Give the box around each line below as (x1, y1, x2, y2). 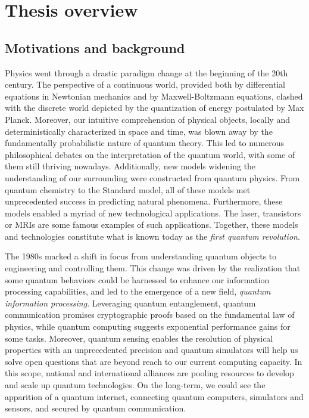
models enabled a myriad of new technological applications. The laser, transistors (5, 206, 301, 219)
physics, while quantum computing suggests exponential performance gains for (5, 320, 291, 333)
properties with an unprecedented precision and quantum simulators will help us (5, 343, 298, 356)
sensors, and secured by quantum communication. (5, 402, 186, 414)
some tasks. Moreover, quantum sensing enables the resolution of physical (5, 332, 273, 344)
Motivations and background (5, 38, 185, 57)
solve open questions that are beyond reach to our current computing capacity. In (5, 355, 302, 367)
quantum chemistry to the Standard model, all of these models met (5, 183, 251, 196)
